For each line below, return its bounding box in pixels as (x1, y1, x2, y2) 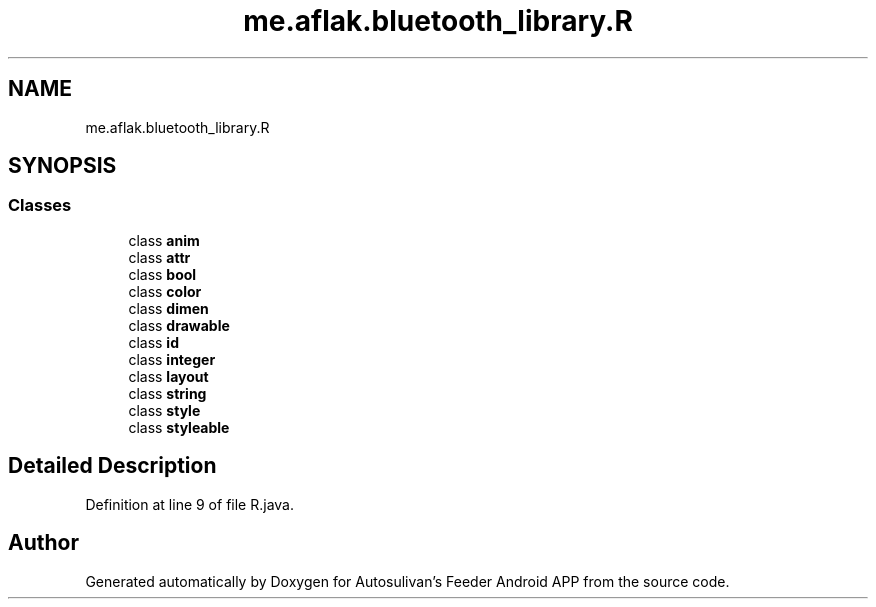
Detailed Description (8, 453, 217, 479)
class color (128, 282, 202, 300)
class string (128, 384, 207, 402)
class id (128, 333, 179, 351)
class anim (128, 231, 200, 249)
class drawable (128, 316, 230, 334)
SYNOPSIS (8, 153, 117, 179)
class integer (128, 350, 216, 368)
